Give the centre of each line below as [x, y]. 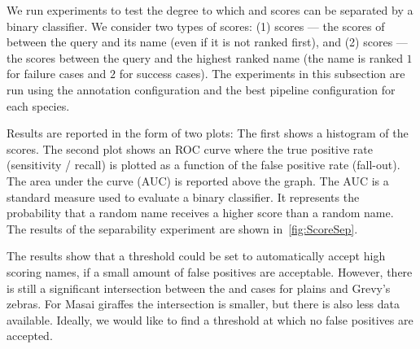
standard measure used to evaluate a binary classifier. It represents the [183, 196]
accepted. [30, 336]
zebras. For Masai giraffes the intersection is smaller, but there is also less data [203, 304]
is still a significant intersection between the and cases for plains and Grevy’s [199, 288]
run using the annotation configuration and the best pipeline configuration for [201, 89]
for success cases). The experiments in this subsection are [262, 74]
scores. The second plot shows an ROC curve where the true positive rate [190, 148]
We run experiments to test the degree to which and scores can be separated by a [210, 10]
